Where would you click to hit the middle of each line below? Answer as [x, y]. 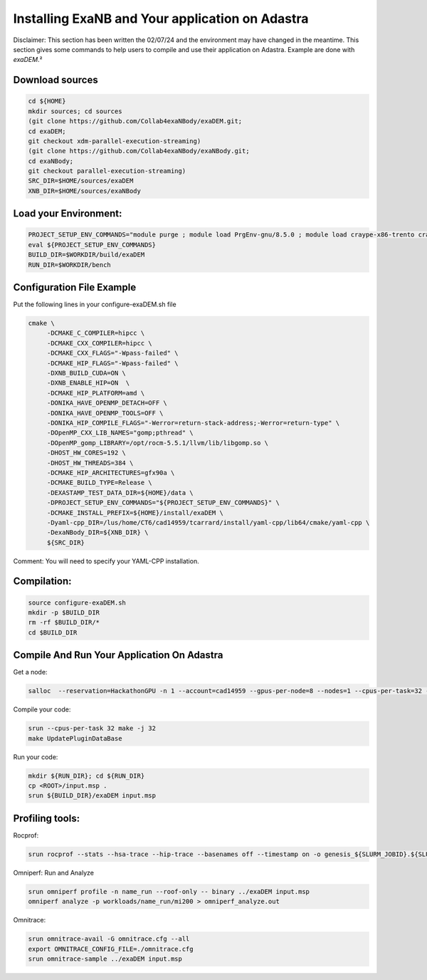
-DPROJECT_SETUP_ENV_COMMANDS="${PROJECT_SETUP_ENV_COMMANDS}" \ [163, 503]
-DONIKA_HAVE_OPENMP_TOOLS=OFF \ [105, 413]
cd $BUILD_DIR [53, 632]
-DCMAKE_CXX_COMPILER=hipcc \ [99, 343]
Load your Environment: [68, 214]
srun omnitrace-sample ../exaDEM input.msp [105, 959]
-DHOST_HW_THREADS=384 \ [90, 463]
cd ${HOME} [47, 101]
